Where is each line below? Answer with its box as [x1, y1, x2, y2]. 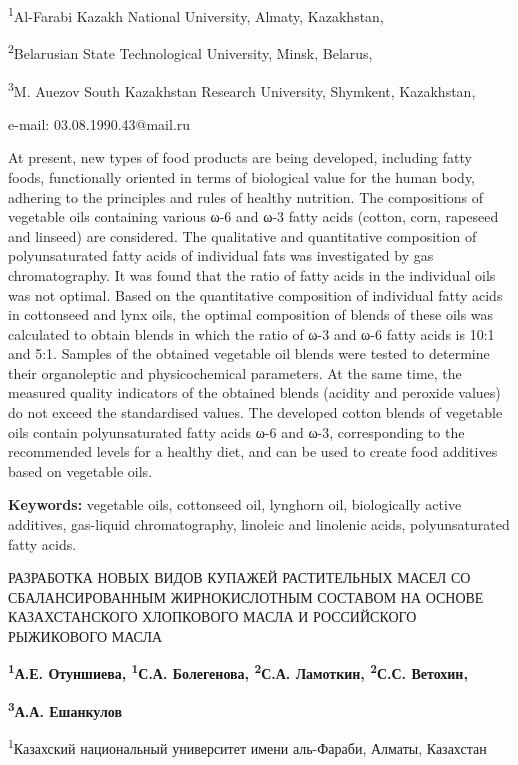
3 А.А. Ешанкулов [8, 697, 123, 721]
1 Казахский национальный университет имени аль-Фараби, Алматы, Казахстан [8, 735, 487, 758]
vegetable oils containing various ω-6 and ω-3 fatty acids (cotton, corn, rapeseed [8, 206, 499, 227]
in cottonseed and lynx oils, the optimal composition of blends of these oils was [8, 304, 494, 325]
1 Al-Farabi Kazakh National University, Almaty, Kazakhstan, [8, 3, 384, 26]
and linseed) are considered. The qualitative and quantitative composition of [8, 225, 477, 246]
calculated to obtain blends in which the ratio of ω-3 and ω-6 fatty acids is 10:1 [8, 323, 495, 344]
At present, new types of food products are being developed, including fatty [8, 147, 472, 168]
